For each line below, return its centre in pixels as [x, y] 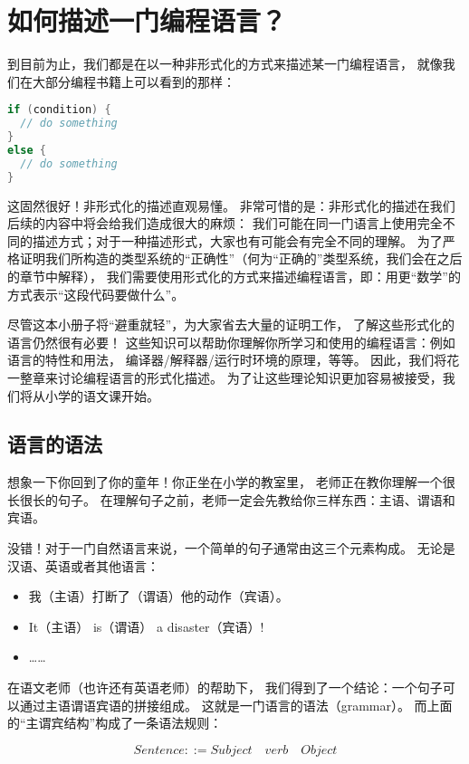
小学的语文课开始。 [102, 395]
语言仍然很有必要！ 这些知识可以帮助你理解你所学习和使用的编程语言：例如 [231, 342]
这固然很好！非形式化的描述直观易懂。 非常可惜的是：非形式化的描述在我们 [231, 205]
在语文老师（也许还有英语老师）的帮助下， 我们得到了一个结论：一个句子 [225, 688]
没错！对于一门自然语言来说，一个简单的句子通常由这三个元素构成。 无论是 [231, 548]
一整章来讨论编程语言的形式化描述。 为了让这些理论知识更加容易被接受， [225, 377]
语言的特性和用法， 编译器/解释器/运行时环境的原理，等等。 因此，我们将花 [234, 360]
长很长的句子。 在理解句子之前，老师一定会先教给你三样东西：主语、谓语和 [231, 499]
